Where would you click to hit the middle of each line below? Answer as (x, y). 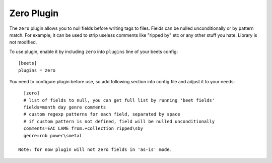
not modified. (23, 42)
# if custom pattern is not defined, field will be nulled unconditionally (119, 121)
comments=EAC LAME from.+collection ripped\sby (83, 128)
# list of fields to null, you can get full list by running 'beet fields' (119, 100)
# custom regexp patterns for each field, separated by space (102, 114)
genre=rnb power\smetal (53, 135)
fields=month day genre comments (65, 107)
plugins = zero (37, 70)
